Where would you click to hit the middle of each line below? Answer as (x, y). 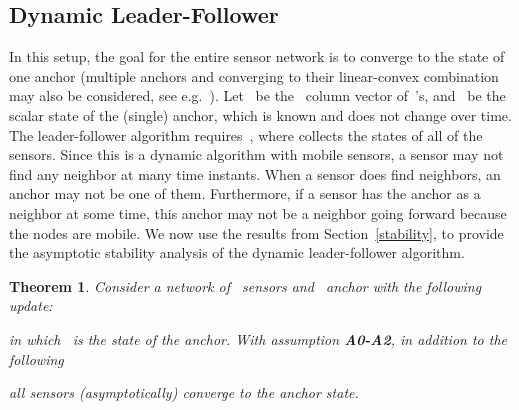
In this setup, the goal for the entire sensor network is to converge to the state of (257, 56)
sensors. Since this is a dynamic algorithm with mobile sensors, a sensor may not (256, 154)
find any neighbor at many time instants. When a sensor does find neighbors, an (255, 173)
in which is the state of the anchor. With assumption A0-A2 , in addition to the (258, 338)
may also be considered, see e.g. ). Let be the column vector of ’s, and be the (257, 95)
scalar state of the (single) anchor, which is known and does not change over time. (260, 114)
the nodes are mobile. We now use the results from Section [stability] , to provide (256, 232)
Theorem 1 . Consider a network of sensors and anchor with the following (245, 285)
